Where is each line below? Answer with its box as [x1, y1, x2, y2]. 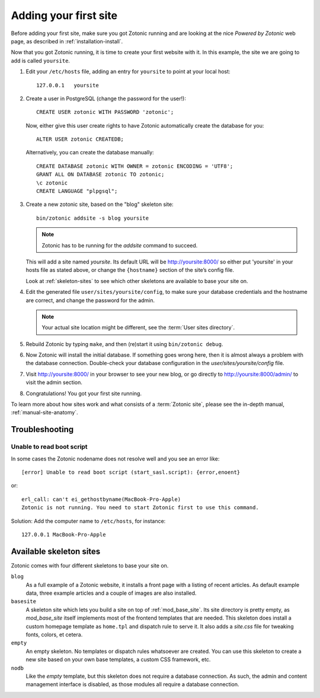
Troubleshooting [11, 424, 74, 434]
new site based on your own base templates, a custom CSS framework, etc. [25, 656, 211, 663]
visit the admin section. [25, 379, 83, 386]
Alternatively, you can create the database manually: [25, 149, 154, 156]
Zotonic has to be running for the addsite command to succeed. [41, 242, 198, 249]
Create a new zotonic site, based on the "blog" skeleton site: [25, 201, 174, 208]
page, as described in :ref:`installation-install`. [11, 37, 123, 45]
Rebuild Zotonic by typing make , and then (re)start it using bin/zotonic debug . [25, 340, 223, 347]
